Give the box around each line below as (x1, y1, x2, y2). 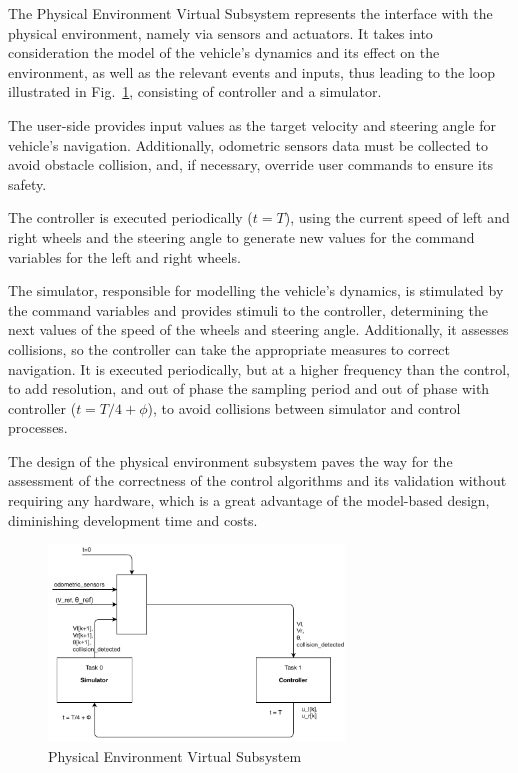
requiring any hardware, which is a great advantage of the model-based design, (8, 490, 490, 511)
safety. (8, 173, 47, 194)
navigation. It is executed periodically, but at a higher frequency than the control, (8, 358, 510, 379)
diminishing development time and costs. (8, 509, 258, 530)
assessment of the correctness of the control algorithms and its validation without (8, 470, 507, 491)
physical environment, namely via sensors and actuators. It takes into (8, 22, 433, 43)
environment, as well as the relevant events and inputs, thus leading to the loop (8, 61, 495, 82)
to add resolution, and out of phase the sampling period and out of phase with (8, 378, 490, 399)
